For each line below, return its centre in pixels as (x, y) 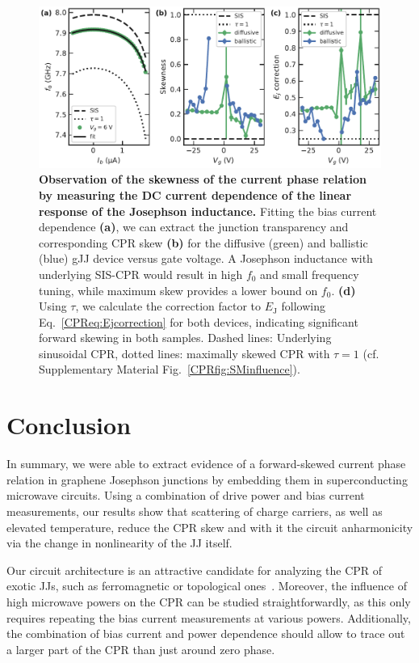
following (303, 306)
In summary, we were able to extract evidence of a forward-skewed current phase (206, 464)
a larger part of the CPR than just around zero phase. (141, 649)
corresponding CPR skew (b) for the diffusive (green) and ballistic (203, 242)
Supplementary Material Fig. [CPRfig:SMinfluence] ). (170, 369)
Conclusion (69, 425)
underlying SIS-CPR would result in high (141, 274)
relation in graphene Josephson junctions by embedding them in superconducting (207, 479)
